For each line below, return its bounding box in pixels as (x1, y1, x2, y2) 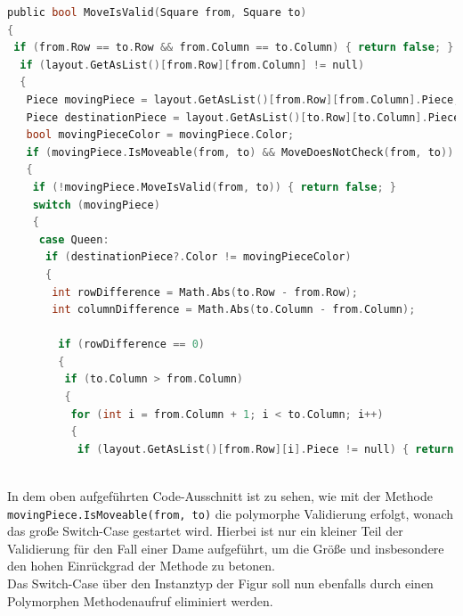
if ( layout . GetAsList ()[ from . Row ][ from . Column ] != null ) (20, 58, 365, 71)
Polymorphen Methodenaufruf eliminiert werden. (7, 591, 273, 610)
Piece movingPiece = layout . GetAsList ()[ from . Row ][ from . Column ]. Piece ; (26, 93, 460, 106)
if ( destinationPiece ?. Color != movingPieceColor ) (45, 251, 352, 264)
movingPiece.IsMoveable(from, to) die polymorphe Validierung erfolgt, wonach (7, 504, 454, 522)
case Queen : (38, 233, 110, 246)
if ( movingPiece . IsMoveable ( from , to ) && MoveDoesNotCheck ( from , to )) (26, 145, 454, 159)
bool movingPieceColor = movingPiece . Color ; (26, 128, 295, 142)
